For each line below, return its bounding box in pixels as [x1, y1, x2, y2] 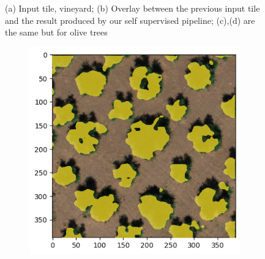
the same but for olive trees [5, 26, 108, 39]
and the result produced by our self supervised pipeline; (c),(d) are [5, 13, 255, 26]
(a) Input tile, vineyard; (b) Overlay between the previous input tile [5, 2, 260, 14]
